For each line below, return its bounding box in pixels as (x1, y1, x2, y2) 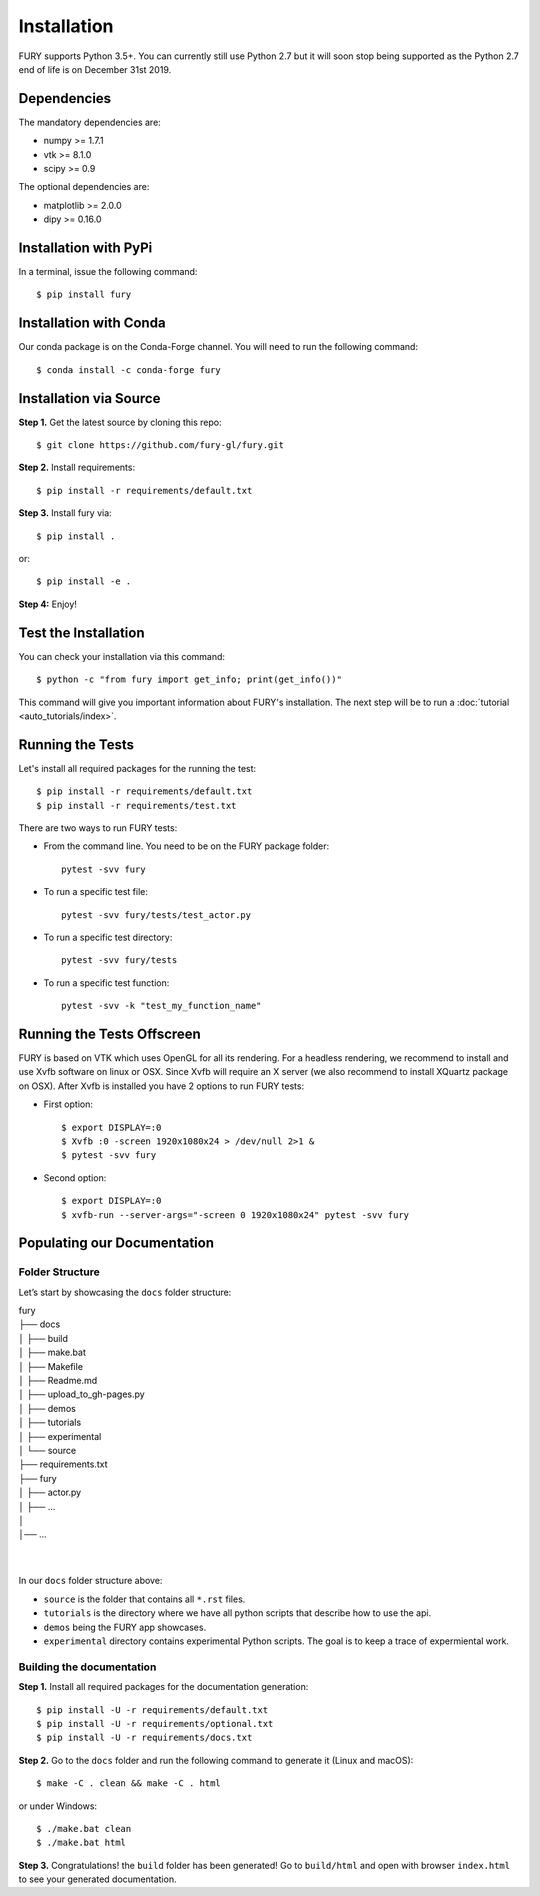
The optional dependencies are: (18, 181, 150, 193)
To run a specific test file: (43, 886, 149, 898)
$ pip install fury (36, 289, 132, 300)
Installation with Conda (18, 315, 166, 332)
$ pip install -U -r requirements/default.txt (36, 1704, 269, 1715)
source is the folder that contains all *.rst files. (43, 1593, 246, 1605)
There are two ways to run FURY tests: (18, 821, 178, 834)
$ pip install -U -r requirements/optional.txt (36, 1718, 274, 1729)
